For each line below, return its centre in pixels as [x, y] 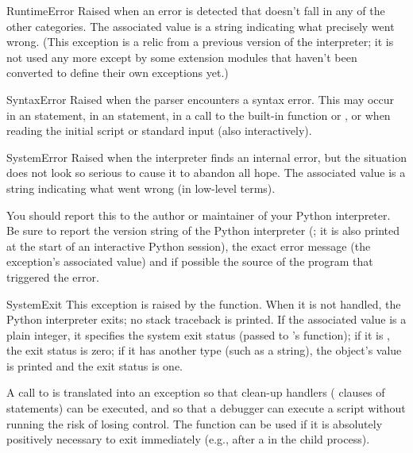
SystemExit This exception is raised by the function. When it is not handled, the [204, 303]
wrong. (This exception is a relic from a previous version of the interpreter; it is [200, 42]
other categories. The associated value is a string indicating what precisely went [201, 26]
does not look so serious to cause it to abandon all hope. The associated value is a [206, 173]
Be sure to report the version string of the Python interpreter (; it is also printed [203, 230]
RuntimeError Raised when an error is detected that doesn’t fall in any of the [196, 10]
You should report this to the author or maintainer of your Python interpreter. [199, 215]
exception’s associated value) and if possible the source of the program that [190, 261]
